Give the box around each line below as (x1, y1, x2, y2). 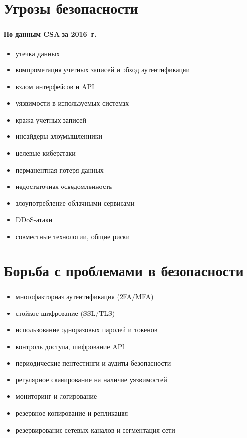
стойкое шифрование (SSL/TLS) (15, 308, 115, 318)
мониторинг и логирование (15, 391, 97, 401)
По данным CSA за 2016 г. (4, 29, 97, 39)
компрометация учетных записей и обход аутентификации (15, 64, 190, 75)
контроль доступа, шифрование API (15, 341, 125, 351)
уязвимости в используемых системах (15, 98, 129, 108)
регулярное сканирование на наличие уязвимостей (15, 374, 167, 384)
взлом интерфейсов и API (15, 81, 95, 91)
